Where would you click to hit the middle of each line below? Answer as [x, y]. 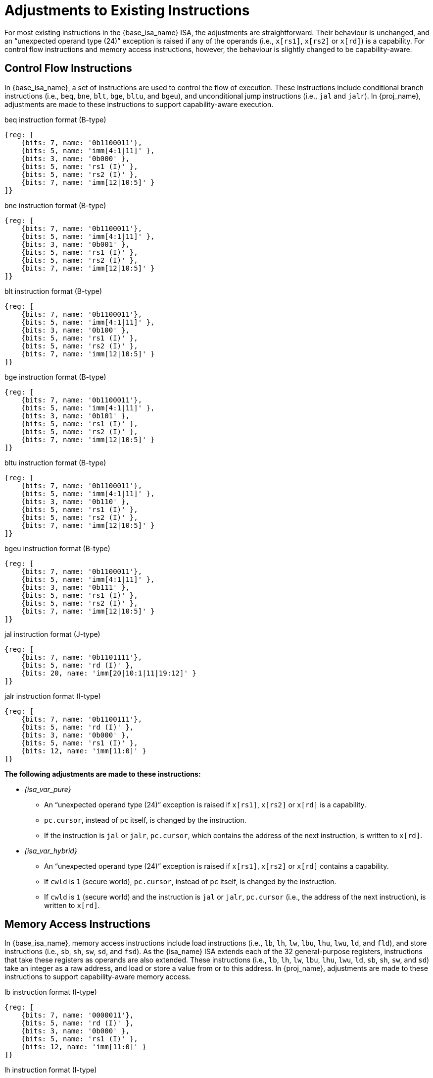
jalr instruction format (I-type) [53, 696]
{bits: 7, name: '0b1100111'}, [82, 719]
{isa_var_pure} [48, 789]
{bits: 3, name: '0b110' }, [75, 501]
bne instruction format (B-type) [55, 205]
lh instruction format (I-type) [51, 1070]
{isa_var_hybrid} [51, 851]
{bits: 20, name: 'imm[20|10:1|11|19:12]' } [109, 673]
